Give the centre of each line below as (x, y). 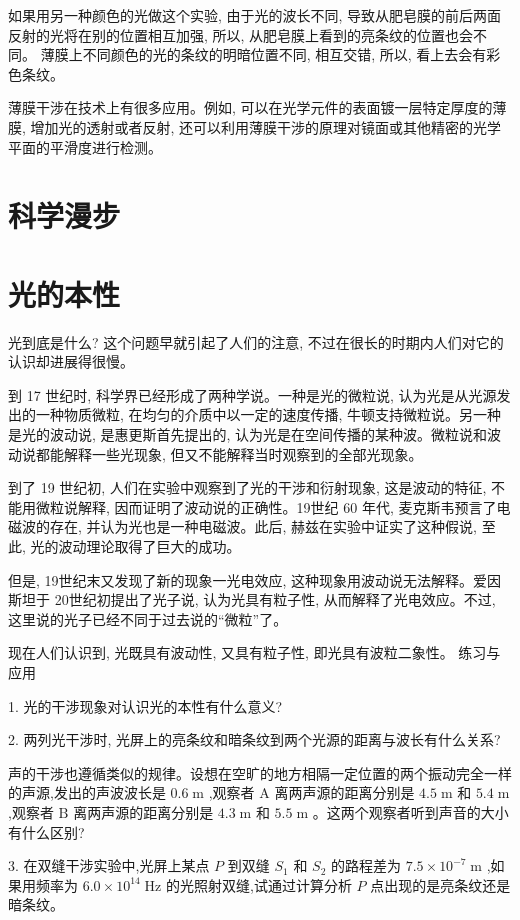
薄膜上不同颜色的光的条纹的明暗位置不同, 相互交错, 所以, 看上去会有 (263, 54)
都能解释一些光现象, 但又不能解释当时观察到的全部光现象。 (229, 453)
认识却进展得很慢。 (71, 361)
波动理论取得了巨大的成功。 (149, 546)
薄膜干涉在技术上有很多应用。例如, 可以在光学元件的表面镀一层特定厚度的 (250, 107)
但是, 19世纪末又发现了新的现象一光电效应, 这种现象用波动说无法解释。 (241, 579)
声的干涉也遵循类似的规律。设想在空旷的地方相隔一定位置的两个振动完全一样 (260, 772)
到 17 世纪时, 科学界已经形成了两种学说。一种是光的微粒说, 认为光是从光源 (252, 394)
